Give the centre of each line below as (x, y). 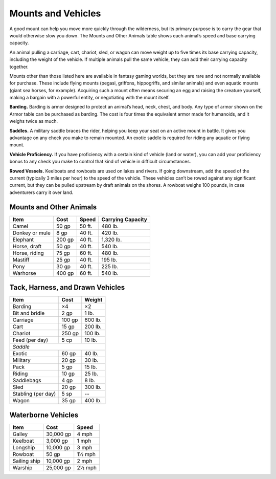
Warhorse (24, 273)
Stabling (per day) (34, 394)
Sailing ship (26, 461)
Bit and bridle (29, 313)
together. (19, 67)
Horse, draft (27, 246)
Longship (24, 447)
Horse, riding (28, 253)
